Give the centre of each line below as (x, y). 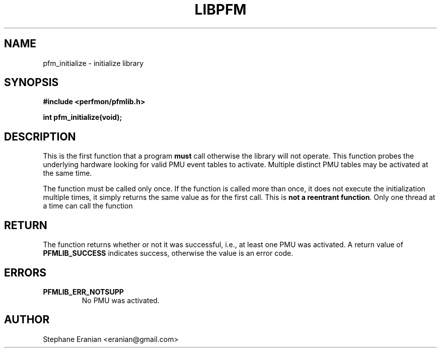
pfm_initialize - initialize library (93, 63)
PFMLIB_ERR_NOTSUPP (83, 292)
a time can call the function (88, 206)
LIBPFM (220, 10)
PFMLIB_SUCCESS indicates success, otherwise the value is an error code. (168, 253)
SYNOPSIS (31, 83)
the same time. (67, 173)
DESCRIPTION (40, 136)
